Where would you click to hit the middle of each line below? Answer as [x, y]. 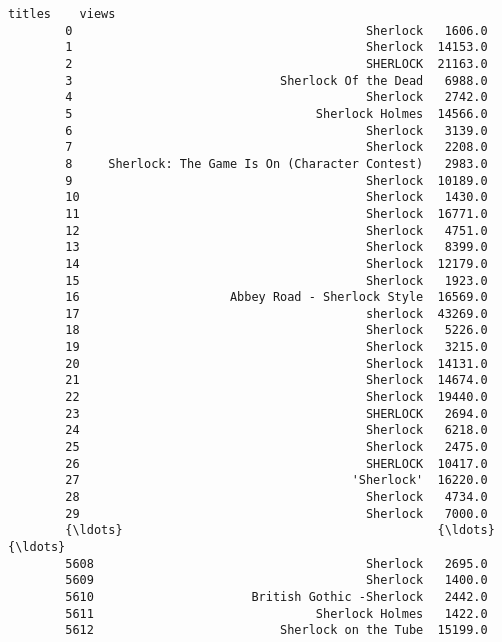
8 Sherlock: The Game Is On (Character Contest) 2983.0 [276, 163]
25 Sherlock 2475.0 [276, 447]
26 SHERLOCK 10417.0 [276, 463]
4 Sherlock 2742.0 [276, 97]
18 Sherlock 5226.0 [276, 330]
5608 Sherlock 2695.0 [276, 563]
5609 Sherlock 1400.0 [276, 580]
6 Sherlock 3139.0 [276, 130]
